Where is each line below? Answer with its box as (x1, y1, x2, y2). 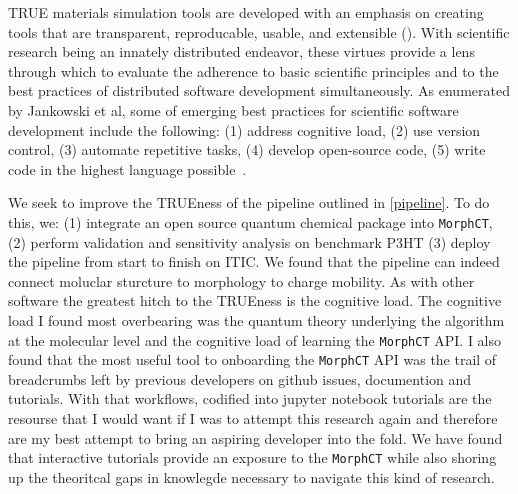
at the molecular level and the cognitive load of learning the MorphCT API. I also (8, 329, 502, 350)
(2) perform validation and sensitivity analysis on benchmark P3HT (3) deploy (8, 231, 491, 252)
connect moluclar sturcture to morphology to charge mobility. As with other (8, 270, 475, 291)
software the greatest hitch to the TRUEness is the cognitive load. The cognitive (8, 290, 502, 311)
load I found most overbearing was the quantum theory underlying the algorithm (8, 309, 505, 330)
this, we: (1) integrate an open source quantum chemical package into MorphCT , (8, 211, 493, 232)
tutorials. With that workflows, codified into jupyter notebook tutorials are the (8, 388, 492, 409)
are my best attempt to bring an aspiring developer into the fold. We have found (8, 427, 503, 448)
